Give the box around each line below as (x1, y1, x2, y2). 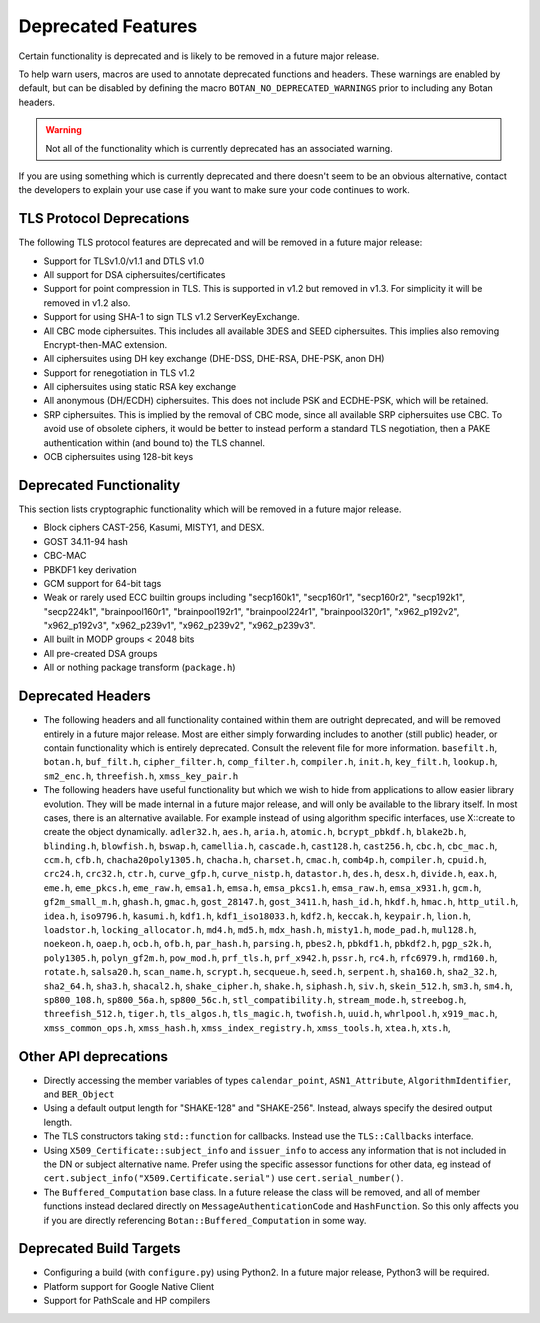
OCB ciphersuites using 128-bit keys (43, 451, 194, 463)
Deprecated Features (18, 15, 198, 37)
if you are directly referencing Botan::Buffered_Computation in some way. (43, 1214, 367, 1226)
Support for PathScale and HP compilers (43, 1295, 211, 1307)
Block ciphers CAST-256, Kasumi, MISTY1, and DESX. (43, 521, 265, 534)
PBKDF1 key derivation (43, 563, 137, 575)
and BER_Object (43, 1088, 115, 1100)
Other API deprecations (18, 1048, 169, 1065)
